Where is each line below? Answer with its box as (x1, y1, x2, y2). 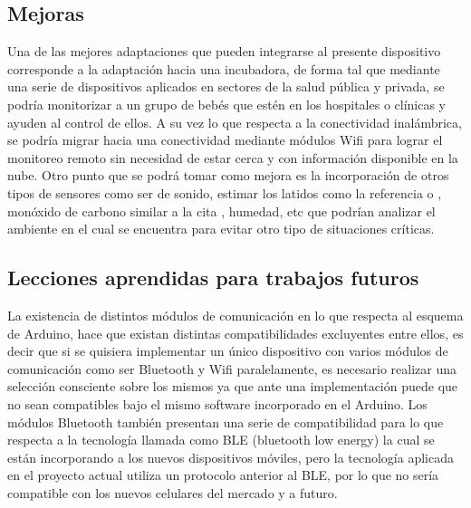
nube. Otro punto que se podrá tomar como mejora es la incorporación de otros (7, 166, 449, 185)
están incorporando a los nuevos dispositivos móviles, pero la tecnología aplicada (7, 447, 454, 466)
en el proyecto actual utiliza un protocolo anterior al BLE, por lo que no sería (7, 465, 439, 484)
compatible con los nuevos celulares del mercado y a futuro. (7, 483, 338, 502)
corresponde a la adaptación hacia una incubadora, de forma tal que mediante (7, 59, 440, 78)
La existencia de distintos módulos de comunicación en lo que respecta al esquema (7, 305, 464, 324)
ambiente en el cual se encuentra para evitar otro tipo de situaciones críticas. (7, 219, 435, 238)
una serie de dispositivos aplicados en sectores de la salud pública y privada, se (7, 77, 445, 96)
